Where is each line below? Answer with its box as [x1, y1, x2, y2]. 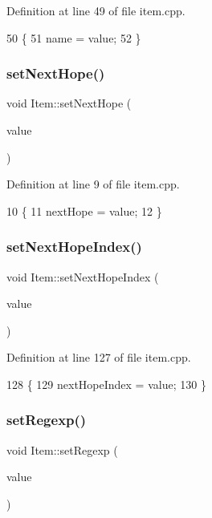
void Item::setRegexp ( [6, 441, 118, 458]
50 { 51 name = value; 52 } [6, 29, 141, 46]
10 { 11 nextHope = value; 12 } [6, 202, 162, 219]
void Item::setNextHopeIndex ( [6, 268, 159, 285]
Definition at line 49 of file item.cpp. [6, 2, 185, 18]
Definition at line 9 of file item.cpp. [6, 176, 180, 192]
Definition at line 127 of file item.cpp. [6, 349, 191, 366]
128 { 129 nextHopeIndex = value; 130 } [6, 375, 206, 392]
